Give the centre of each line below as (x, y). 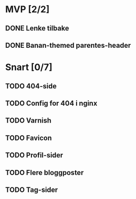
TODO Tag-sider (32, 190)
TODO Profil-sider (34, 155)
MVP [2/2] (27, 9)
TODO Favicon (29, 138)
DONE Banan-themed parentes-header (68, 45)
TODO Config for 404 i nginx (51, 103)
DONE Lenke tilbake (37, 28)
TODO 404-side (31, 86)
